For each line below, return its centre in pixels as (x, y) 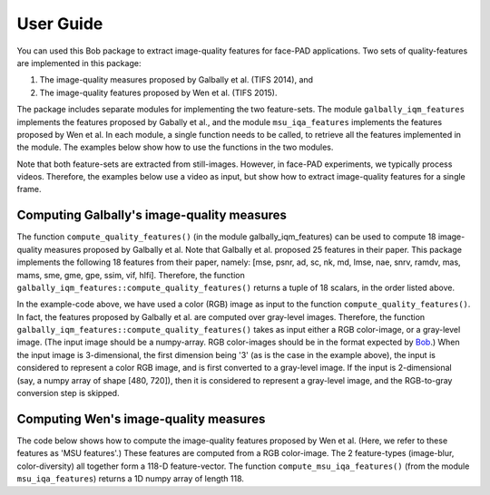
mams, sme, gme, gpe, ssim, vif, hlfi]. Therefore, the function (131, 275)
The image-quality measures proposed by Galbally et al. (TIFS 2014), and (176, 80)
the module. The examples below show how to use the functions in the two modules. (175, 147)
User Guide (60, 24)
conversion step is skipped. (68, 393)
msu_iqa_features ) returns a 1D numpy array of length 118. (131, 479)
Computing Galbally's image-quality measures (152, 215)
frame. (29, 189)
